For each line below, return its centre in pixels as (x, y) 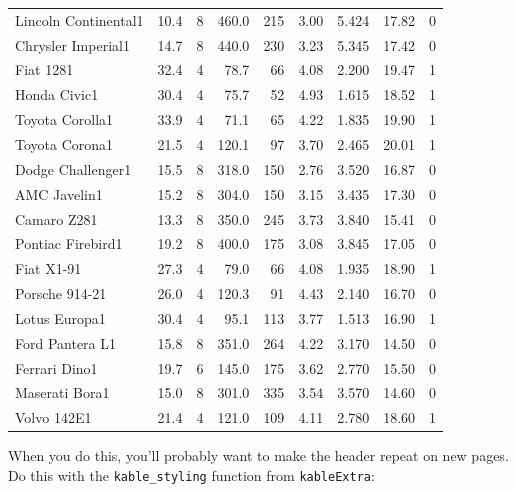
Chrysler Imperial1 (72, 44)
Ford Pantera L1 (66, 342)
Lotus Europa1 (60, 317)
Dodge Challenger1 (73, 168)
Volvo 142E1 (53, 417)
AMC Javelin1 (59, 193)
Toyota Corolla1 (64, 119)
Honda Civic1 (57, 94)
